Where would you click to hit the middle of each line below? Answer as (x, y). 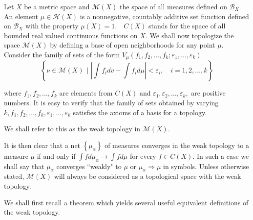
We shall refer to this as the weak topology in (72, 129)
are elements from (86, 93)
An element (21, 16)
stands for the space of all (187, 26)
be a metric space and (57, 6)
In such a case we (223, 156)
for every (143, 156)
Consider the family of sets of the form (62, 54)
